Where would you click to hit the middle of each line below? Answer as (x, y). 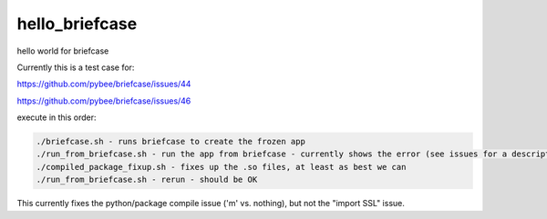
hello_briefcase (77, 24)
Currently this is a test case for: (76, 67)
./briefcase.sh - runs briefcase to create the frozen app (170, 142)
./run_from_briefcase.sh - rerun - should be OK (147, 180)
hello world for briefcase (63, 51)
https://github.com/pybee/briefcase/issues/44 (104, 84)
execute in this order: (57, 117)
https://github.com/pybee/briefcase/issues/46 (104, 101)
